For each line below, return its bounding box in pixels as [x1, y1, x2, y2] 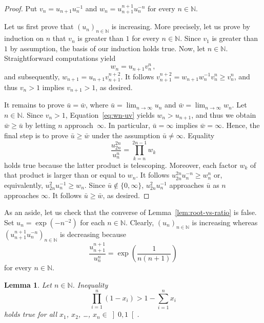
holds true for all [4, 309, 57, 319]
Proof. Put [4, 3, 37, 13]
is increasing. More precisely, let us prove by [111, 21, 251, 32]
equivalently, [4, 179, 43, 190]
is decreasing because [59, 228, 126, 239]
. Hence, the [222, 120, 260, 131]
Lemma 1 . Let [4, 279, 52, 290]
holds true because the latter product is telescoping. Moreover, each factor [4, 159, 237, 170]
